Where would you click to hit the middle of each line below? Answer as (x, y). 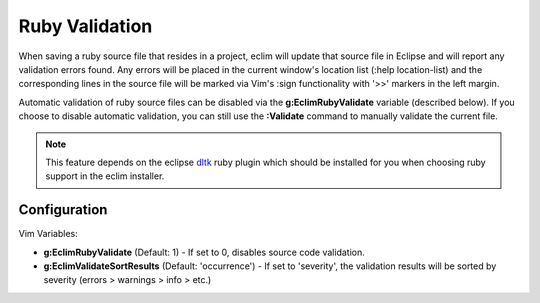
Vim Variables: (48, 234)
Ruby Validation (85, 26)
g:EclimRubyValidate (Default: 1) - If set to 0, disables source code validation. (204, 252)
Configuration (63, 210)
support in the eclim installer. (105, 176)
